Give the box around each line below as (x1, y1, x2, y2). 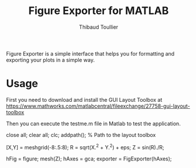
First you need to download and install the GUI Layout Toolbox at (6, 96, 163, 103)
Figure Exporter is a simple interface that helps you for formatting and (6, 50, 175, 57)
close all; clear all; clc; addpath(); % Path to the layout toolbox (6, 131, 156, 138)
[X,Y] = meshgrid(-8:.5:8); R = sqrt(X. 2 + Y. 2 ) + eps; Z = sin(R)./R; (6, 142, 164, 150)
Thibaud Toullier (79, 23, 119, 30)
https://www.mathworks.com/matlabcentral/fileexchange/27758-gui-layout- (6, 102, 191, 109)
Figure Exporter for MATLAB (28, 4, 169, 18)
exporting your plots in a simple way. (6, 56, 95, 63)
